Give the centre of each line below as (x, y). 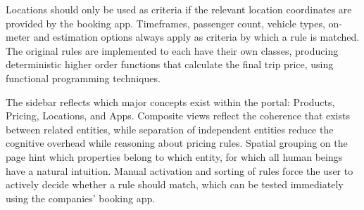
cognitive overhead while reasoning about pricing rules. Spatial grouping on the (177, 143)
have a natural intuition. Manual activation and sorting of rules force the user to (180, 170)
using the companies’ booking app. (81, 198)
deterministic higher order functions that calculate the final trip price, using (170, 64)
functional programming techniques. (83, 78)
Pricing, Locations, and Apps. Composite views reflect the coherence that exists (178, 116)
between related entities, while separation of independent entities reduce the (170, 129)
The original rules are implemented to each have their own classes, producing (172, 50)
